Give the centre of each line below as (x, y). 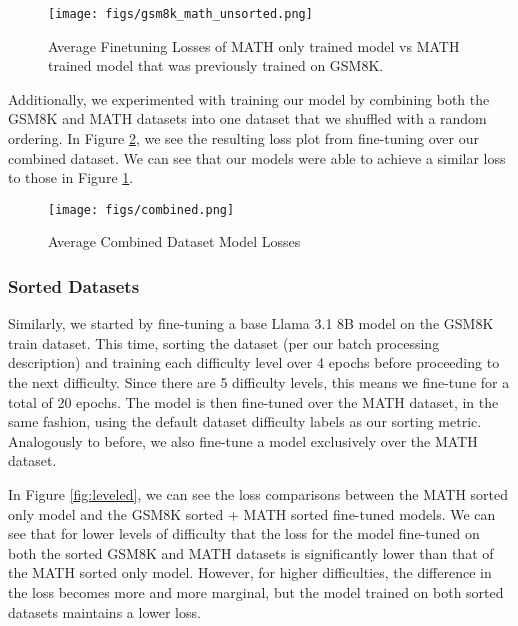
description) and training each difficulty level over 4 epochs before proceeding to (254, 362)
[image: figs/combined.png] (141, 209)
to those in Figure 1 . (71, 177)
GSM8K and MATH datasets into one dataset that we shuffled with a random (247, 118)
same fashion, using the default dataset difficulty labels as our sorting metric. (245, 421)
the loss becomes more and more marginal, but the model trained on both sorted (256, 592)
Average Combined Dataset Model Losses (174, 241)
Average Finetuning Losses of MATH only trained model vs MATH (254, 45)
